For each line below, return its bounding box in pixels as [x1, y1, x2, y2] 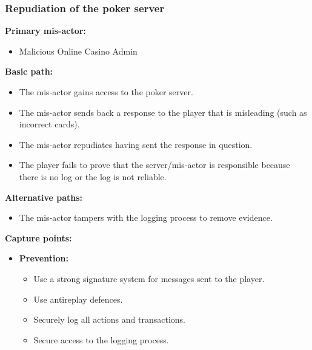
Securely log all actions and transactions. [33, 313, 185, 326]
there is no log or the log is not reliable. [19, 170, 167, 183]
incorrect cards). [19, 118, 80, 130]
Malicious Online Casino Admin [19, 44, 138, 57]
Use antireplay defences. [33, 292, 123, 305]
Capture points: [5, 231, 72, 244]
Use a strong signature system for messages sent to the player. [33, 272, 265, 284]
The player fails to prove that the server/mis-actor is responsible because [19, 158, 290, 171]
